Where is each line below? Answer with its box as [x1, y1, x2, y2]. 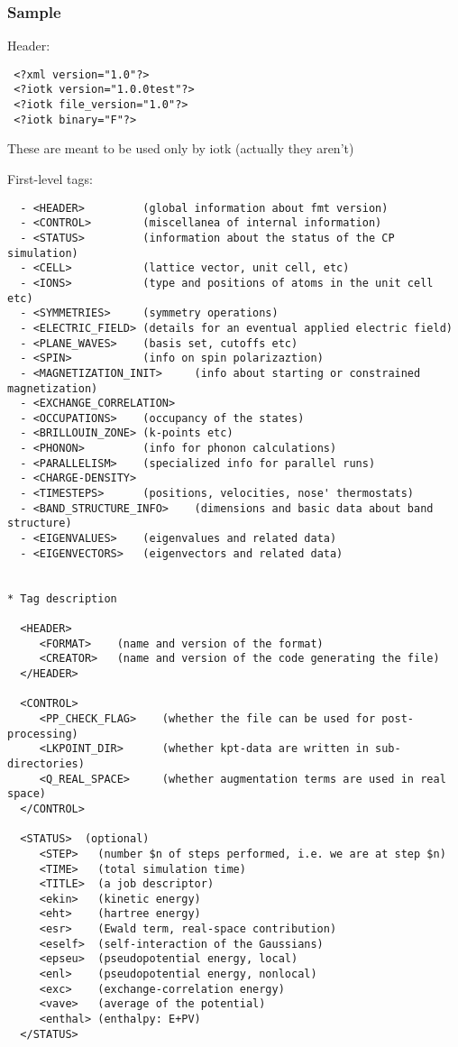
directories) [7, 757, 85, 770]
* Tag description [7, 592, 117, 605]
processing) [7, 727, 78, 740]
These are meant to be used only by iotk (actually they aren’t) [7, 139, 354, 158]
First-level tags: [7, 170, 93, 188]
